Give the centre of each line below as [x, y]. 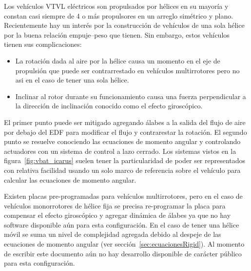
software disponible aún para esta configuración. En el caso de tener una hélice [122, 224]
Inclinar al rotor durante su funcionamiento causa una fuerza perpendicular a [131, 96]
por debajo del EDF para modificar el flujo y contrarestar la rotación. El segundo [125, 132]
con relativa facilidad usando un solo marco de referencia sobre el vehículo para [122, 170]
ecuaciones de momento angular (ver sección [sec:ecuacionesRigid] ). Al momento [124, 244]
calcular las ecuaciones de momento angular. [70, 179]
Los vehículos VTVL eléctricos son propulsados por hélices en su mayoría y [116, 6]
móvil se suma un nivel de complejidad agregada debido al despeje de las [113, 234]
